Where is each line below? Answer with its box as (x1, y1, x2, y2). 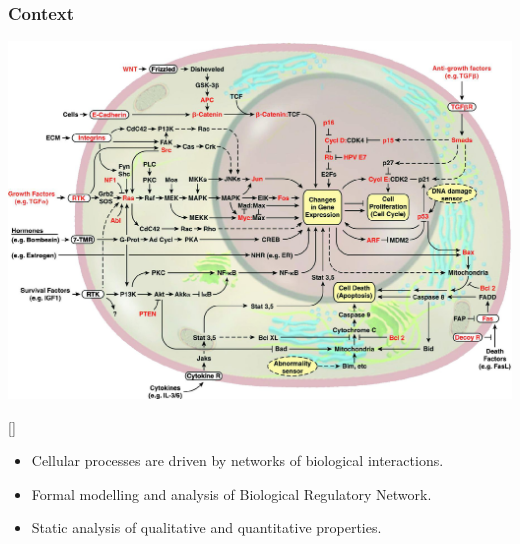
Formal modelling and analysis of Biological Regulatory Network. (31, 483, 432, 504)
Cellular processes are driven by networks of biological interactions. (31, 450, 444, 471)
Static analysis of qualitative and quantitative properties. (31, 517, 382, 538)
